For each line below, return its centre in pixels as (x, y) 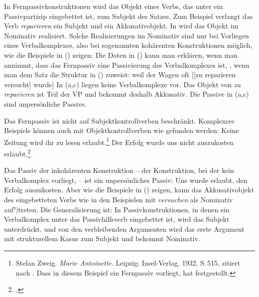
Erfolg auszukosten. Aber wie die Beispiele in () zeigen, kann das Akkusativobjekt (129, 190)
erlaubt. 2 (17, 152)
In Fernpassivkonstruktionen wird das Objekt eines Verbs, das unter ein (114, 6)
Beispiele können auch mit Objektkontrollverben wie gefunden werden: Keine (122, 130)
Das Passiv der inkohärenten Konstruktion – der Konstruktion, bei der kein (119, 170)
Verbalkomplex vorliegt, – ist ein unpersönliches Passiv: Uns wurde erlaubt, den (126, 180)
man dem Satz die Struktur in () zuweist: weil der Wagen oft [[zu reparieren (120, 74)
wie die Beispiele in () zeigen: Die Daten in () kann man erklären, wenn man (121, 55)
